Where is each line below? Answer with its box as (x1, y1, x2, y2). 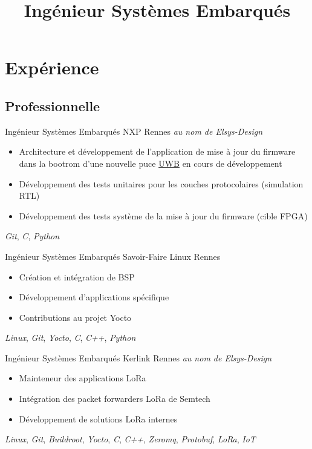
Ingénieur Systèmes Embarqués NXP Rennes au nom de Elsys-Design (5, 124, 263, 137)
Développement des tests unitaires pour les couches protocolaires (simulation (19, 177, 304, 190)
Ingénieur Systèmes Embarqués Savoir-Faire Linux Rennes (5, 250, 221, 262)
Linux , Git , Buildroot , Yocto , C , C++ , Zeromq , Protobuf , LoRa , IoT (5, 433, 256, 445)
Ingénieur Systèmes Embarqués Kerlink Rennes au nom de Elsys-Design (5, 351, 272, 364)
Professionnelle (5, 96, 100, 115)
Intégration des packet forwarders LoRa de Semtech (19, 392, 210, 405)
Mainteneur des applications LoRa (19, 372, 146, 384)
